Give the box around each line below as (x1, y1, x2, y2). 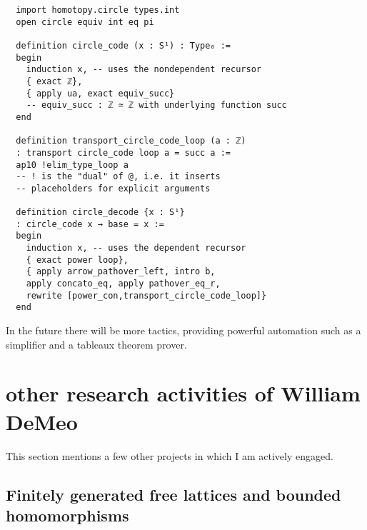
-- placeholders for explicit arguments (16, 183, 211, 194)
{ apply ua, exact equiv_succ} (26, 88, 175, 99)
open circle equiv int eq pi (16, 16, 154, 27)
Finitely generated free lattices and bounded (6, 483, 341, 505)
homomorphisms (6, 504, 129, 526)
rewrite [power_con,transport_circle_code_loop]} (26, 290, 267, 301)
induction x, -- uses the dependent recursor (26, 243, 246, 254)
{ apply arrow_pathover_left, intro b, (26, 266, 216, 277)
